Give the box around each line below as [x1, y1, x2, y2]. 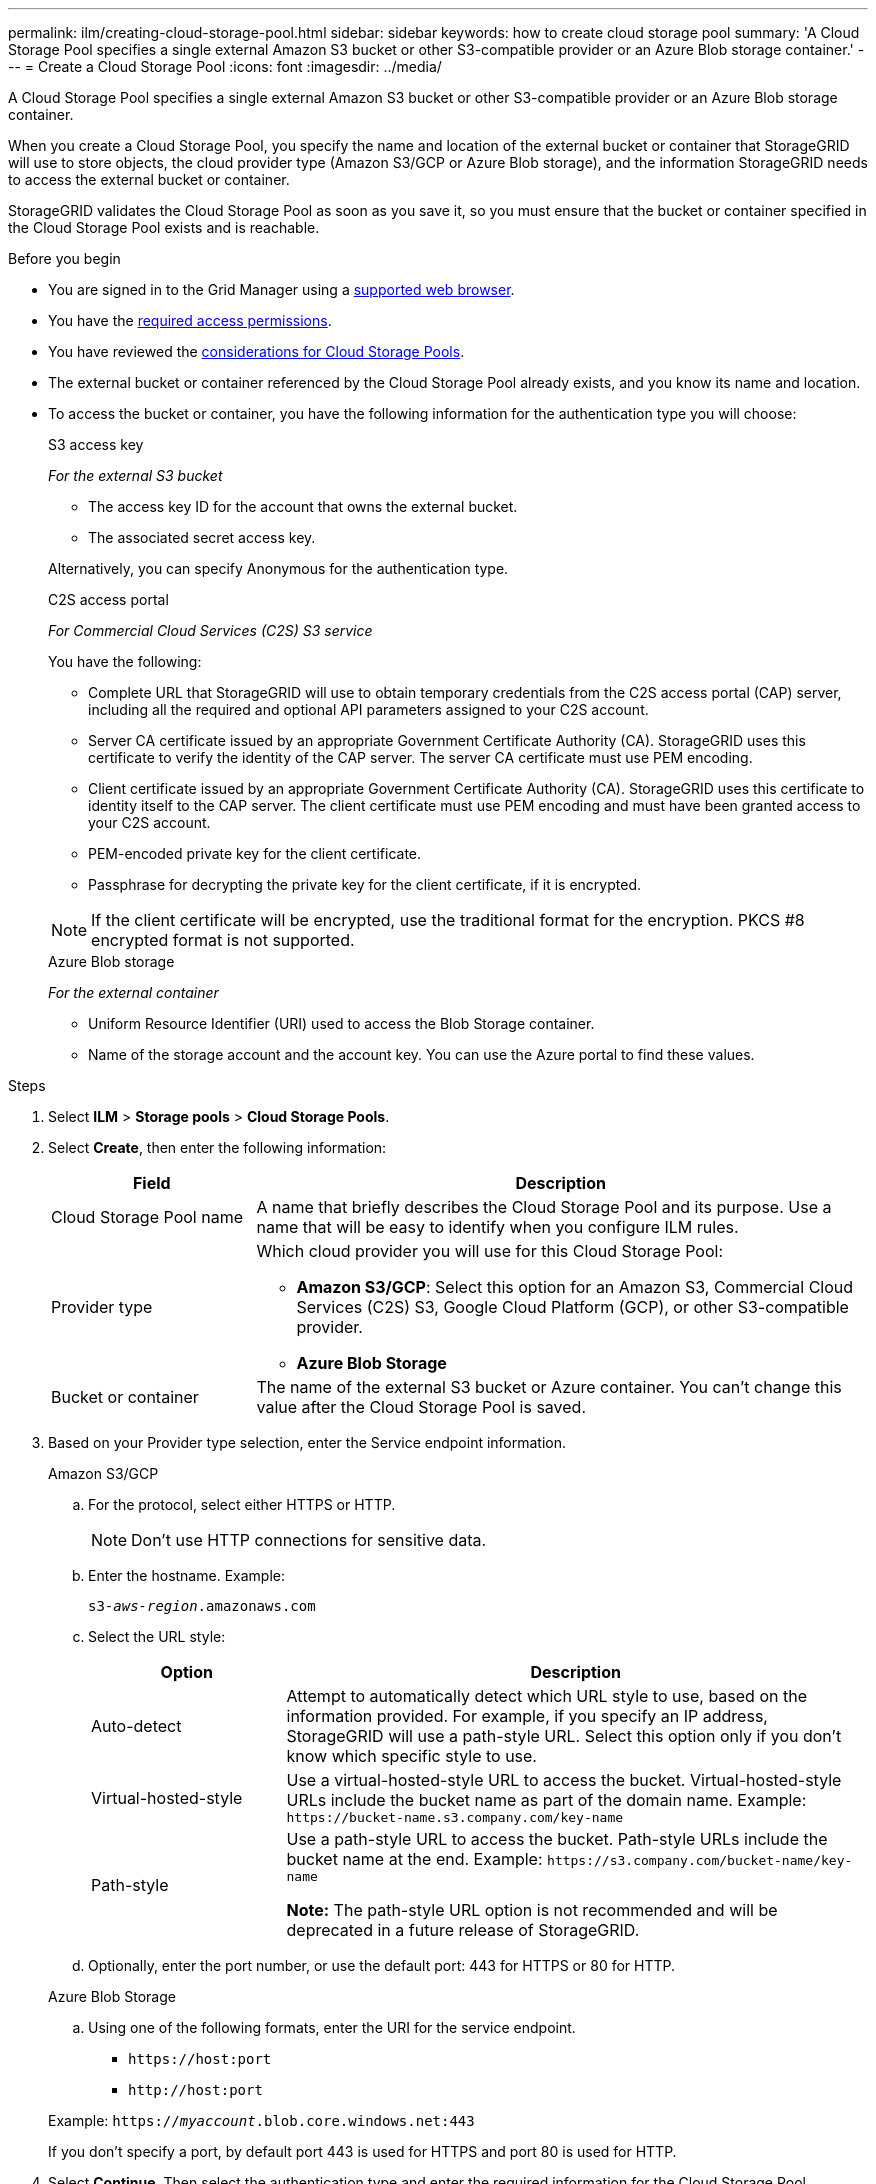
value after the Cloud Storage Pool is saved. [256, 1397, 586, 1417]
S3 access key [48, 436, 144, 453]
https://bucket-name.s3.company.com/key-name [286, 1810, 624, 1825]
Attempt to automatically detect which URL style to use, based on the [286, 1686, 807, 1706]
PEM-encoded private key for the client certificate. [88, 845, 422, 862]
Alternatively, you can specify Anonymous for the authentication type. [48, 560, 509, 577]
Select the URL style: [88, 1628, 226, 1645]
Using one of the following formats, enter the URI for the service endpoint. [88, 2019, 576, 2036]
